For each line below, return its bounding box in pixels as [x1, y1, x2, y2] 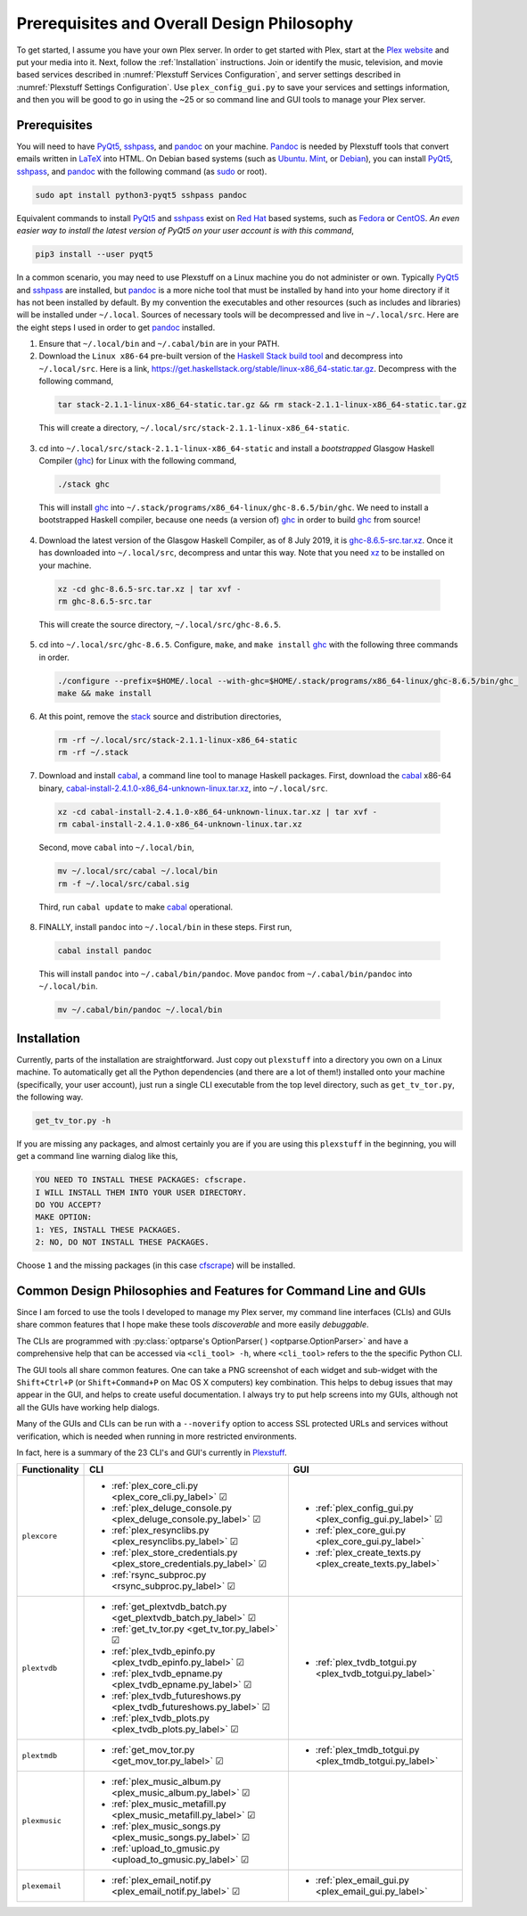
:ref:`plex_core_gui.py [315, 1525, 406, 1537]
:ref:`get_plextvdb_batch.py [111, 1600, 227, 1613]
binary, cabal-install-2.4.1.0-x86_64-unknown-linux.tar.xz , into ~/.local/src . [38, 783, 328, 794]
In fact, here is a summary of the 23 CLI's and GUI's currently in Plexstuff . [16, 1447, 287, 1458]
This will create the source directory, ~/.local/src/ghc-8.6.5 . [38, 619, 281, 629]
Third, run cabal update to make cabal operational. [38, 901, 234, 912]
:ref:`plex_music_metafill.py [111, 1797, 226, 1810]
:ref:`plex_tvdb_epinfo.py [111, 1645, 216, 1657]
